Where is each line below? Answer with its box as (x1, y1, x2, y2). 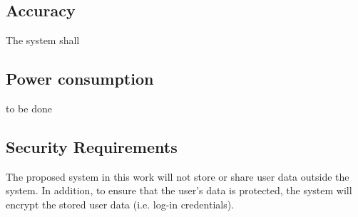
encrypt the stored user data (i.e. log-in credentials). (6, 196, 235, 211)
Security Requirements (6, 135, 178, 157)
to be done (6, 101, 52, 115)
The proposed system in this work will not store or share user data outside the (6, 169, 349, 184)
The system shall (6, 33, 80, 48)
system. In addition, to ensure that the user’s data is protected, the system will (6, 183, 352, 198)
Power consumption (6, 68, 154, 90)
